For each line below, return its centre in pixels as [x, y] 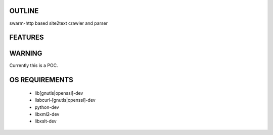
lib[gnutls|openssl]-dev [59, 93]
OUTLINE [24, 11]
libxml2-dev [47, 114]
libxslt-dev [45, 121]
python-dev [47, 107]
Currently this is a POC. [34, 65]
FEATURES [27, 38]
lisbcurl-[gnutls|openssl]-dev [65, 100]
